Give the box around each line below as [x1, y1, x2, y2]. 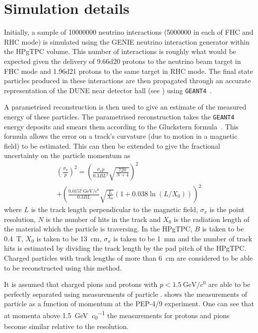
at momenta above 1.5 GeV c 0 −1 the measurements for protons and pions [4, 308, 230, 322]
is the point [209, 204, 245, 215]
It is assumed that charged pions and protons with [4, 279, 158, 289]
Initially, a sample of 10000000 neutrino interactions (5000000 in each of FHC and [4, 27, 254, 37]
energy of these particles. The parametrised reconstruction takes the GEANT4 [4, 111, 235, 121]
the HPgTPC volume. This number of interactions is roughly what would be [4, 46, 236, 56]
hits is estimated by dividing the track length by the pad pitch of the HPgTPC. [4, 243, 247, 253]
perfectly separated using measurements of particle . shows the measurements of [4, 288, 247, 299]
